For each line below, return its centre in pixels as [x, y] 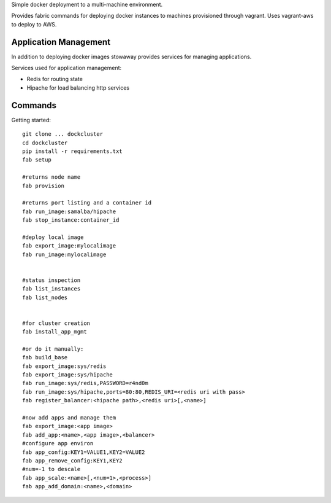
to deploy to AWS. [34, 24]
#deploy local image [53, 237]
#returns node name [51, 177]
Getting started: [31, 120]
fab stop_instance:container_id [71, 220]
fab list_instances [51, 289]
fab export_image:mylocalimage [69, 246]
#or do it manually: [53, 349]
